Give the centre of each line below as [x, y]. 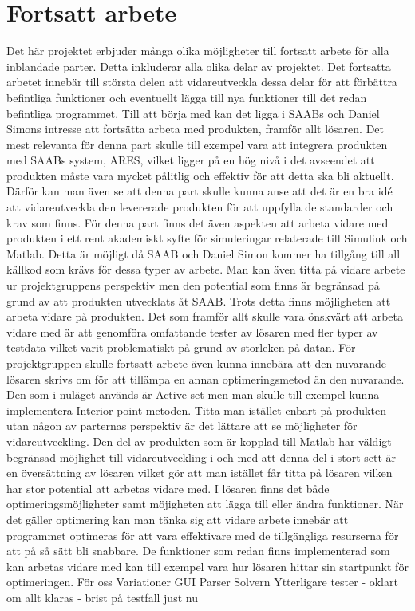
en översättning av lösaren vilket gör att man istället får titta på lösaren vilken [200, 473]
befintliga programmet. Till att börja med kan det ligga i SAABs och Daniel [193, 113]
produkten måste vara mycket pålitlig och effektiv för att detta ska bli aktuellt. [200, 175]
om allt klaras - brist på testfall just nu [102, 597]
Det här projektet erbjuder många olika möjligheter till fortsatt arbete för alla [198, 51]
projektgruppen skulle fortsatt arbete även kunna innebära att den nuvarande [197, 363]
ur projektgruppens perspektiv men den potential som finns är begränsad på [193, 285]
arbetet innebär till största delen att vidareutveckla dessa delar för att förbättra [202, 82]
